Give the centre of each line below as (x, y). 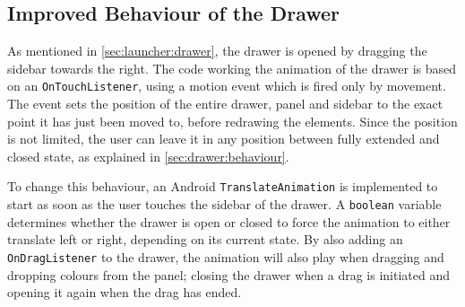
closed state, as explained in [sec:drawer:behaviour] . (148, 156)
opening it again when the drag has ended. (125, 292)
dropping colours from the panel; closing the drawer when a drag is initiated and (229, 274)
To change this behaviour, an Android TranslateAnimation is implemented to (223, 186)
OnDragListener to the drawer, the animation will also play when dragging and (226, 256)
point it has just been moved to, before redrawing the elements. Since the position (232, 121)
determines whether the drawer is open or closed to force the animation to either (229, 221)
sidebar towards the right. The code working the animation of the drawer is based (232, 68)
